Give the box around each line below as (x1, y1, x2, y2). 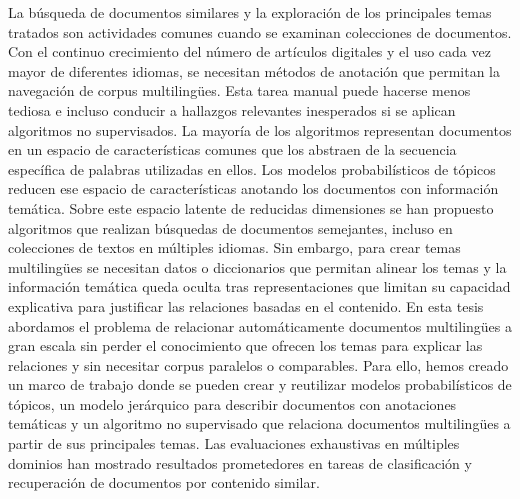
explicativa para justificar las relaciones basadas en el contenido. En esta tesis (8, 295, 484, 316)
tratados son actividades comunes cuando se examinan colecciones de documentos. (8, 21, 512, 42)
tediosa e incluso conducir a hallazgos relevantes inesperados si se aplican (8, 99, 456, 120)
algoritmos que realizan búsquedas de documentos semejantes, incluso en (8, 217, 453, 238)
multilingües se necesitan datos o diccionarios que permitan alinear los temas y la (8, 256, 507, 277)
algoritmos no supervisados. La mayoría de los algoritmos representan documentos (8, 119, 512, 140)
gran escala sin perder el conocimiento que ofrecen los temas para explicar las (8, 335, 483, 356)
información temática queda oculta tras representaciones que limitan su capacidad (8, 276, 511, 297)
